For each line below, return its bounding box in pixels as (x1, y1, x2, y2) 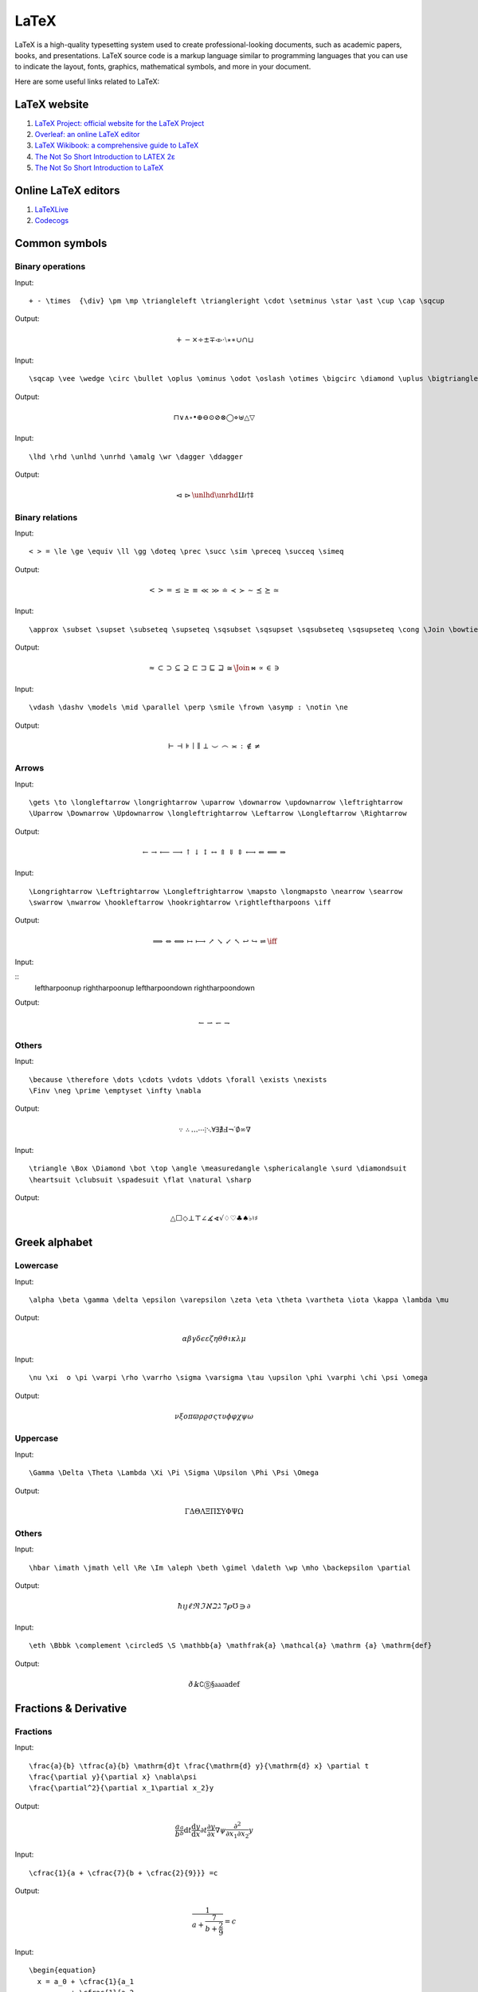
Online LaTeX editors (14, 184, 120, 197)
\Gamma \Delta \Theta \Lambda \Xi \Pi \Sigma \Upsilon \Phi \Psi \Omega (29, 1469, 319, 1477)
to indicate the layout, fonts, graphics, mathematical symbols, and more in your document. (14, 62, 311, 72)
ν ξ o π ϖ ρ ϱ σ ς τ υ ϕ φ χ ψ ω (174, 1411, 254, 1421)
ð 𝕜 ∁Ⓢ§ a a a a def (188, 1680, 241, 1688)
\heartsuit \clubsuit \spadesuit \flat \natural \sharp (29, 1175, 252, 1184)
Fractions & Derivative (14, 1701, 127, 1715)
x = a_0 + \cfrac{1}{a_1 (37, 1977, 135, 1986)
